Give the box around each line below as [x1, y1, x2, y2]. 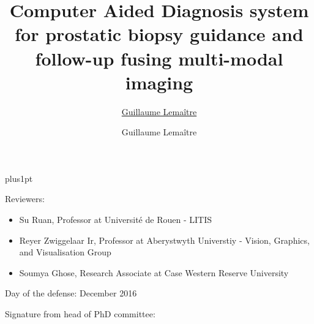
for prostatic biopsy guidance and [15, 21, 304, 47]
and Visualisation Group [19, 246, 111, 258]
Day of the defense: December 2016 [5, 287, 137, 300]
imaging [125, 69, 193, 94]
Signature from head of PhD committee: [5, 307, 155, 320]
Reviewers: [5, 192, 45, 205]
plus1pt [5, 171, 33, 184]
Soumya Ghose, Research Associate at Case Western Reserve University [19, 266, 289, 279]
